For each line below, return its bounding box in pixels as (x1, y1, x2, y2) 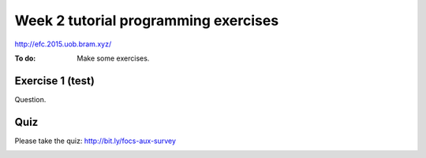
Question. (14, 94, 47, 104)
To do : (14, 53, 36, 63)
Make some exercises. (77, 53, 150, 63)
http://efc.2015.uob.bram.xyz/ (14, 39, 112, 49)
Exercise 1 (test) (14, 74, 95, 87)
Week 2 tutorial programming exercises (14, 12, 279, 29)
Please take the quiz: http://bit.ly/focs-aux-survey (14, 136, 177, 145)
